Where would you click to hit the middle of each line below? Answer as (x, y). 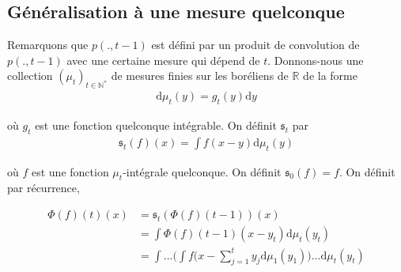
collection (30, 76)
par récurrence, (44, 188)
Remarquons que (48, 45)
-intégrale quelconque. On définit (202, 171)
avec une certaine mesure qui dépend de (163, 60)
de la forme (330, 76)
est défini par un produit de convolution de (255, 45)
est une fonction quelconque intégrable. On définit (156, 125)
